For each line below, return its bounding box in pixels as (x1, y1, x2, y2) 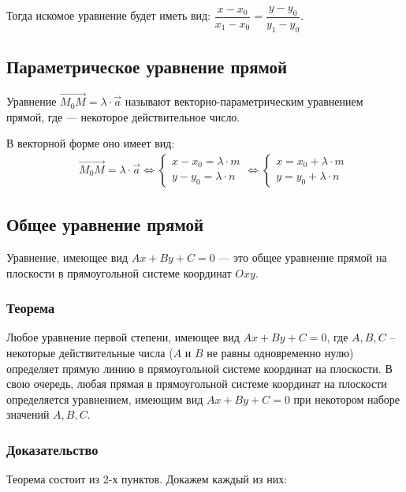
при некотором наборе (293, 390, 400, 407)
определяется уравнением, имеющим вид (6, 390, 203, 407)
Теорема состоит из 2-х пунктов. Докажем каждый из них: (6, 471, 288, 487)
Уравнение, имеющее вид (6, 249, 129, 266)
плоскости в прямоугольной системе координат (6, 264, 232, 281)
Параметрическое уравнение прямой (6, 54, 288, 79)
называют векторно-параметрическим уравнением (125, 93, 363, 110)
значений (6, 406, 50, 423)
